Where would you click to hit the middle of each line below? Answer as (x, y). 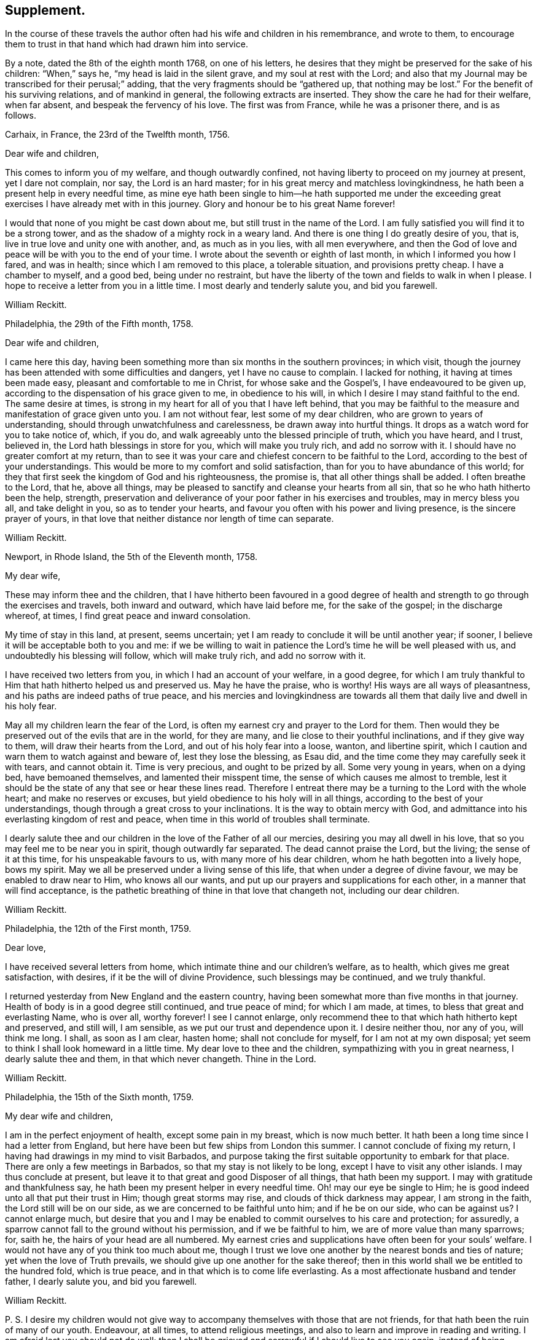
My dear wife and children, (59, 1116)
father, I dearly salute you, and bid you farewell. (101, 1282)
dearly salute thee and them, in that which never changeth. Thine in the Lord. (161, 1059)
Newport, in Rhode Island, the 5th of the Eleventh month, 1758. (131, 557)
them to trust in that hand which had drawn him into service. (127, 44)
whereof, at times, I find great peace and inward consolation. (128, 616)
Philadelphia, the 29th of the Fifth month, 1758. (99, 324)
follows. (21, 116)
